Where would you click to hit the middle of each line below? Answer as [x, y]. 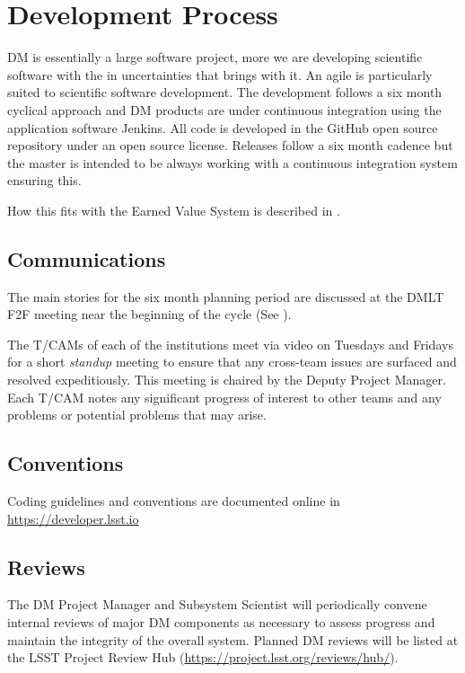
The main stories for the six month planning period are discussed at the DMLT [226, 296]
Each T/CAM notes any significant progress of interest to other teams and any [224, 397]
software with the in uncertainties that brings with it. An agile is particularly [220, 74]
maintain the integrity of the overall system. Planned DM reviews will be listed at [233, 639]
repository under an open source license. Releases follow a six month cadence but [230, 145]
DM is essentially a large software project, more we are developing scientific [215, 57]
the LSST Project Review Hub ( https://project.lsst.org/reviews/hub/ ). [203, 657]
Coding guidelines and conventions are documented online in [174, 501]
